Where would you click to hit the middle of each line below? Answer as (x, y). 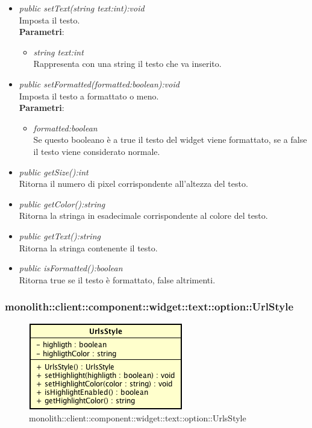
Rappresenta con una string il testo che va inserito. (127, 64)
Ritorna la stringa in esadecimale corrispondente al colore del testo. (143, 216)
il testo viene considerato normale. (97, 151)
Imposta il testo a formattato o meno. (89, 96)
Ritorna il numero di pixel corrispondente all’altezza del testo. (133, 184)
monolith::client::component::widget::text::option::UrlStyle (149, 307)
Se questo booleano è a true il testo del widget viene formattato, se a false (170, 140)
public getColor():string (62, 203)
